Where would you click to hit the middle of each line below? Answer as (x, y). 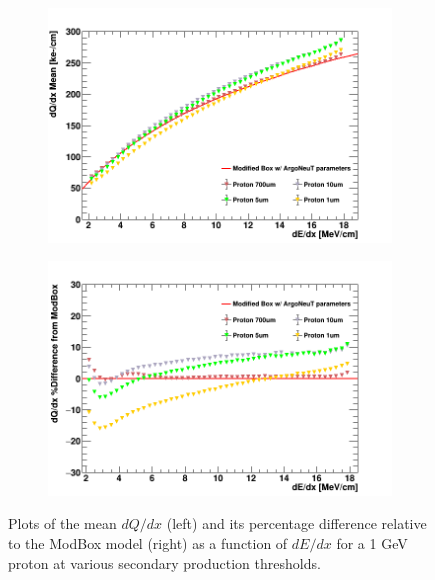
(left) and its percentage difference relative (296, 523)
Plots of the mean (62, 523)
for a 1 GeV (372, 542)
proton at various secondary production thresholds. (164, 562)
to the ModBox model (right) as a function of (148, 542)
